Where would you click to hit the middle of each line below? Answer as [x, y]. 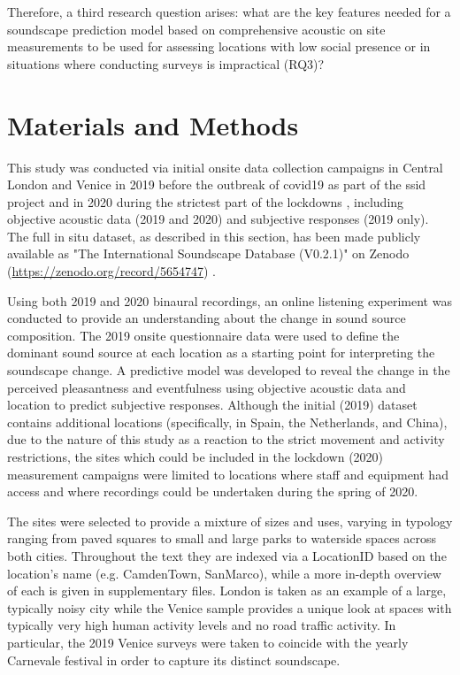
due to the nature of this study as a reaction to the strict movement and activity [226, 439]
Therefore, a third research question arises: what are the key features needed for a [229, 12]
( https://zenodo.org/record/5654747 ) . [111, 271]
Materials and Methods [153, 124]
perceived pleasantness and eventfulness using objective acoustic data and [207, 387]
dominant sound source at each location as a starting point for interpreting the [221, 353]
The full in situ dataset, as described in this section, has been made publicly [214, 236]
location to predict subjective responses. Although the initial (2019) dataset [212, 405]
